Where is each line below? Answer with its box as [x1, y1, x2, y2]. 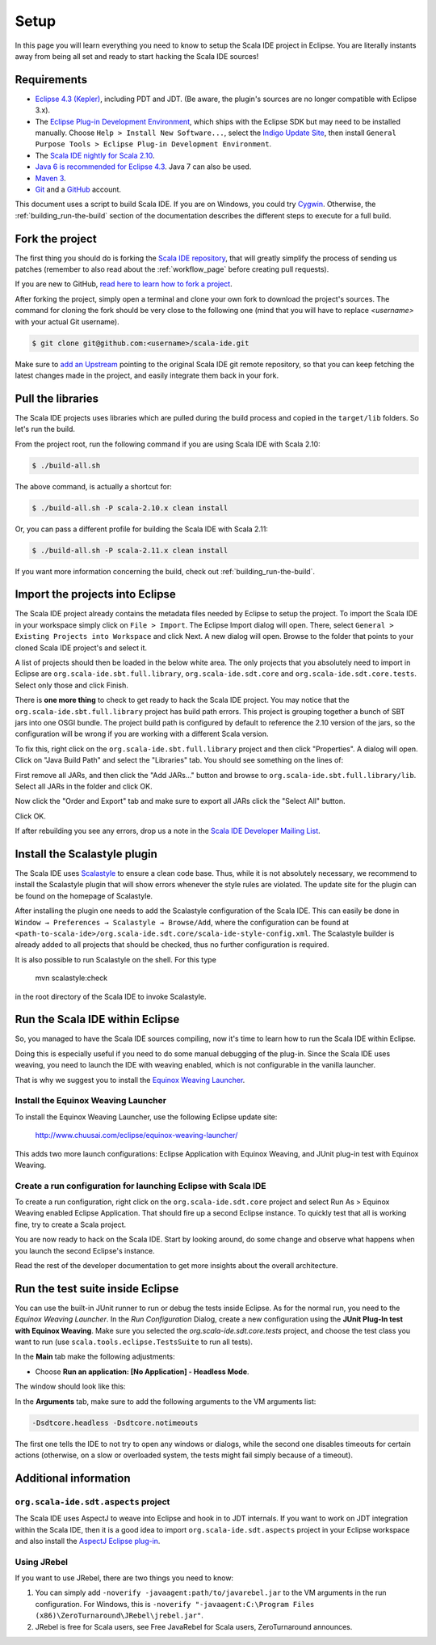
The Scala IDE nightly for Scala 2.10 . [35, 150, 155, 160]
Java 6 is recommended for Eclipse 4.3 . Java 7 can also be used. [35, 162, 252, 171]
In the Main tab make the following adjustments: [15, 1351, 175, 1362]
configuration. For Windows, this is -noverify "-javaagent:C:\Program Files [35, 1599, 315, 1609]
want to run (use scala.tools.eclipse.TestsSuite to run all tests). [15, 1337, 254, 1347]
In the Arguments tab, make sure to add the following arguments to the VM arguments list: [15, 1396, 317, 1406]
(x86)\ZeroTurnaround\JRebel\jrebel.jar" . [35, 1610, 203, 1621]
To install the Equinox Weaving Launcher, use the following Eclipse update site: [15, 1112, 278, 1122]
